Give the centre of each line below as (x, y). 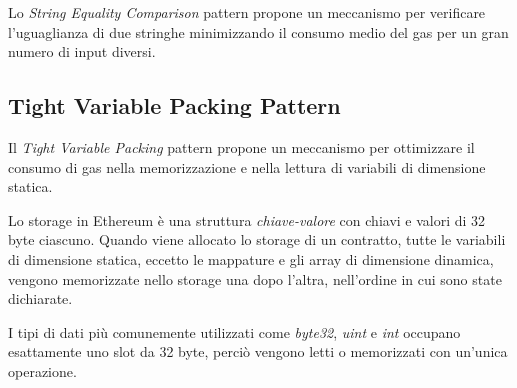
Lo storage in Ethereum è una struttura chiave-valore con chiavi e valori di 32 (247, 219)
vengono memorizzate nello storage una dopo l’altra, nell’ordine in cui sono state (255, 278)
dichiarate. (40, 298)
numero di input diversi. (82, 51)
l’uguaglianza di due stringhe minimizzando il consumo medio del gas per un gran (258, 31)
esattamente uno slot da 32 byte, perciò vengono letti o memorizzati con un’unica (258, 351)
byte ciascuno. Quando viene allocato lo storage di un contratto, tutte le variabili (257, 239)
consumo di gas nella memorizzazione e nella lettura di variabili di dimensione (247, 166)
